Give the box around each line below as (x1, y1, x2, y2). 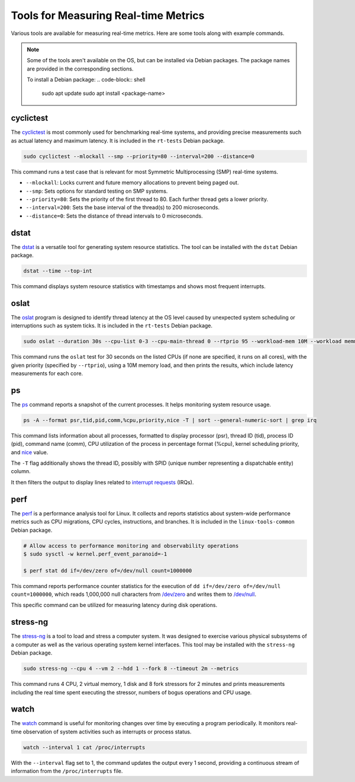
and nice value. (11, 448, 49, 456)
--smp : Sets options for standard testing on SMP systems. (25, 187, 168, 194)
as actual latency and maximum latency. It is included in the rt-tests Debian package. (11, 137, 225, 144)
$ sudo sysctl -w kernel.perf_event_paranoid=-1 (23, 550, 167, 557)
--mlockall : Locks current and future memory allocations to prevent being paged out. (25, 179, 239, 186)
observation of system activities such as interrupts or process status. (22, 728, 192, 735)
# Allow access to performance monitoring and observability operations (23, 542, 239, 549)
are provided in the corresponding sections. (27, 65, 134, 72)
